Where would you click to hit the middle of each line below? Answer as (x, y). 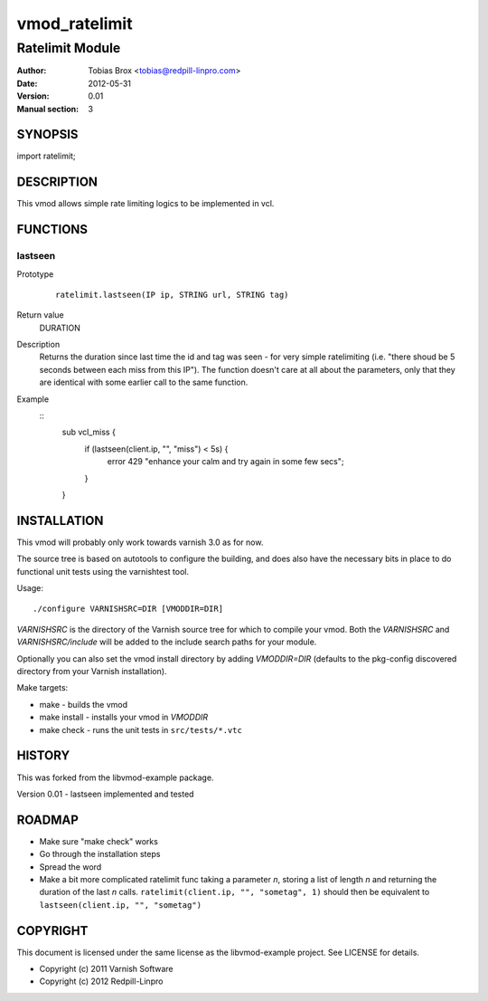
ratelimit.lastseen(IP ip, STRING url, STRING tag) (172, 295)
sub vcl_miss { (89, 432)
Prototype (35, 274)
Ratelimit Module (69, 48)
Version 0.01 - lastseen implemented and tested (105, 794)
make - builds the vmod (84, 704)
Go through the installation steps (100, 854)
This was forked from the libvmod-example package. (115, 777)
